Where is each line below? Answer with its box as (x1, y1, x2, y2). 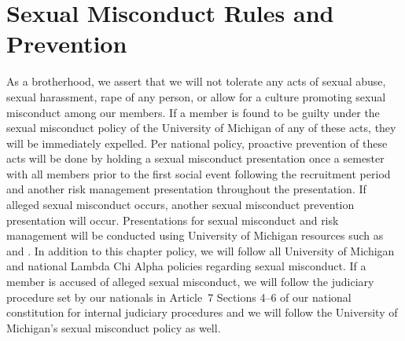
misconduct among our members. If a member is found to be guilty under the (6, 104, 380, 120)
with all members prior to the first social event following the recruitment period (6, 165, 391, 181)
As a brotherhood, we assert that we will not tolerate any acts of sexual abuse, (6, 73, 386, 90)
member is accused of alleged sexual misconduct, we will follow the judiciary (6, 273, 374, 290)
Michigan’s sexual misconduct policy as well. (6, 319, 221, 335)
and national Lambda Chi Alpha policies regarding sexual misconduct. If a (6, 258, 366, 274)
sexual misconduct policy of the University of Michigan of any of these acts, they (6, 119, 396, 136)
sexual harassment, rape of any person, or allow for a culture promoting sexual (6, 88, 386, 104)
